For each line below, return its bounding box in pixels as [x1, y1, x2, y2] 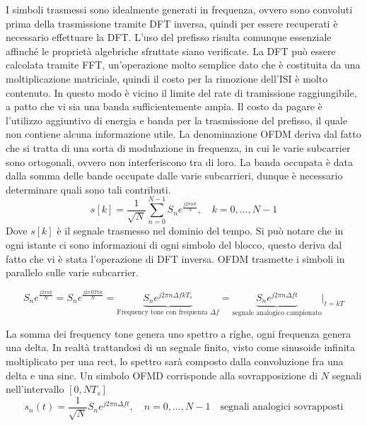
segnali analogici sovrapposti [220, 402, 344, 413]
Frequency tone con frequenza [117, 309, 208, 316]
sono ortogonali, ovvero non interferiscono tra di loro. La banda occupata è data [6, 154, 354, 169]
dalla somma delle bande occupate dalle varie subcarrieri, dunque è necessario [6, 168, 343, 183]
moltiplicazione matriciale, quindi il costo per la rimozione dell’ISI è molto [6, 71, 328, 85]
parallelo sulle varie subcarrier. [6, 265, 139, 280]
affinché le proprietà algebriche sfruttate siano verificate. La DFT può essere [6, 43, 336, 58]
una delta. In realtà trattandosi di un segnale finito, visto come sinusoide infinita [6, 340, 356, 355]
